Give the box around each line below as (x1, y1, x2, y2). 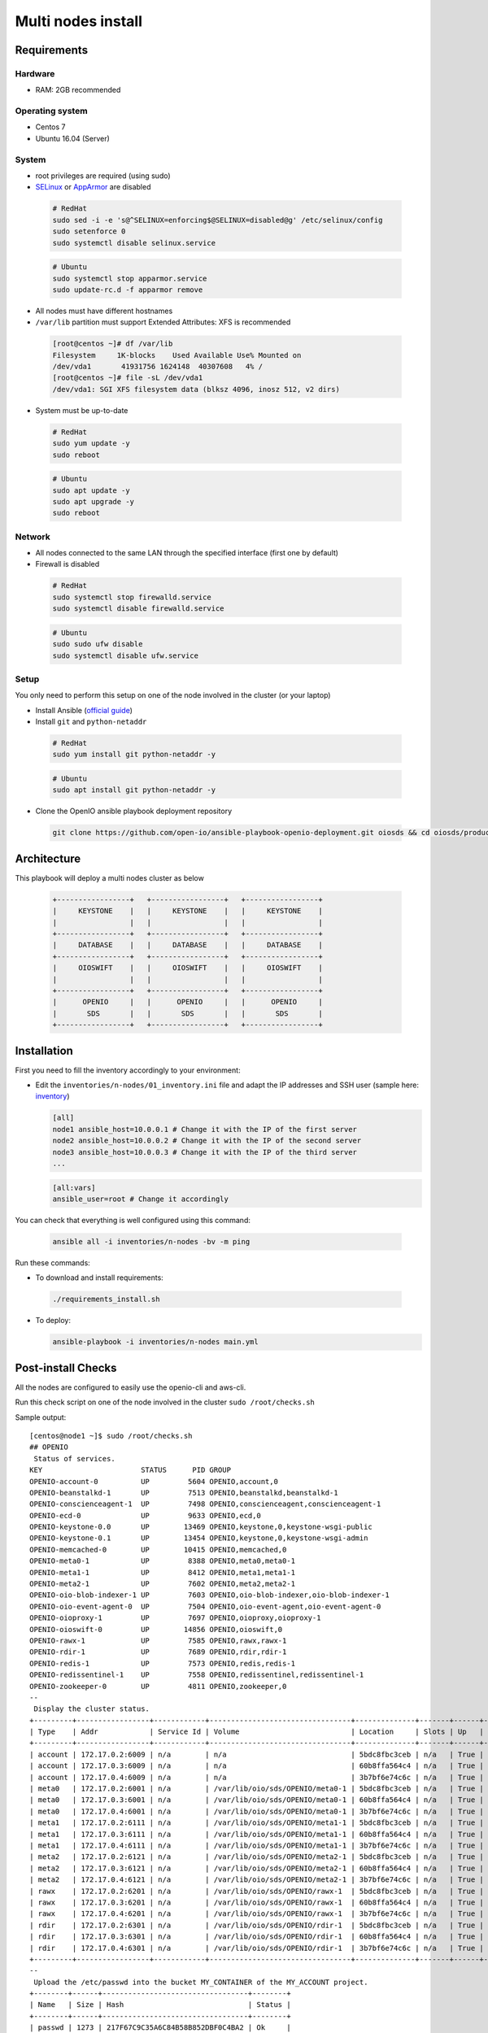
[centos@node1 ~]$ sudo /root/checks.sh (29, 1431, 193, 1440)
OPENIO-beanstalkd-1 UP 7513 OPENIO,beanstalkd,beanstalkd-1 (29, 1488, 338, 1497)
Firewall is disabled (35, 559, 100, 569)
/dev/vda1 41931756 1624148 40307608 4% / (52, 362, 264, 372)
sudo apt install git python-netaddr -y (52, 786, 216, 794)
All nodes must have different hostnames (35, 306, 173, 316)
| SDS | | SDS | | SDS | (52, 1008, 323, 1018)
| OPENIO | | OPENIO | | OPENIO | (52, 997, 323, 1007)
